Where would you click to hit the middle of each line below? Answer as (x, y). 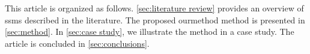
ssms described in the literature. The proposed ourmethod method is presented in (155, 19)
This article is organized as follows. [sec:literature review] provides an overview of (154, 8)
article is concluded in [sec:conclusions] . (77, 43)
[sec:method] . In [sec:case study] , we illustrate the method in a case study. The (150, 31)
